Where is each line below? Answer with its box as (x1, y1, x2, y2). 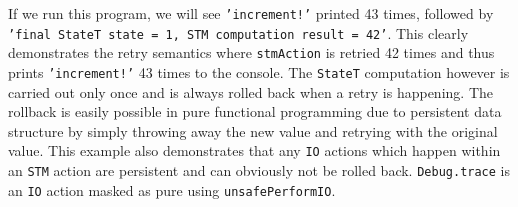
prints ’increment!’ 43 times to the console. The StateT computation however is (8, 61, 510, 82)
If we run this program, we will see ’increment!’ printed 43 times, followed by (8, 3, 494, 23)
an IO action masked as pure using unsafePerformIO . (8, 179, 336, 200)
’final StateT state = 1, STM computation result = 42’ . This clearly (8, 22, 469, 43)
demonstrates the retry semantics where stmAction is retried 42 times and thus (8, 42, 495, 63)
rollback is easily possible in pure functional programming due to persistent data (8, 101, 502, 122)
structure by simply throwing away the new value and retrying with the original (8, 120, 498, 141)
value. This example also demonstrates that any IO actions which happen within (8, 140, 501, 161)
